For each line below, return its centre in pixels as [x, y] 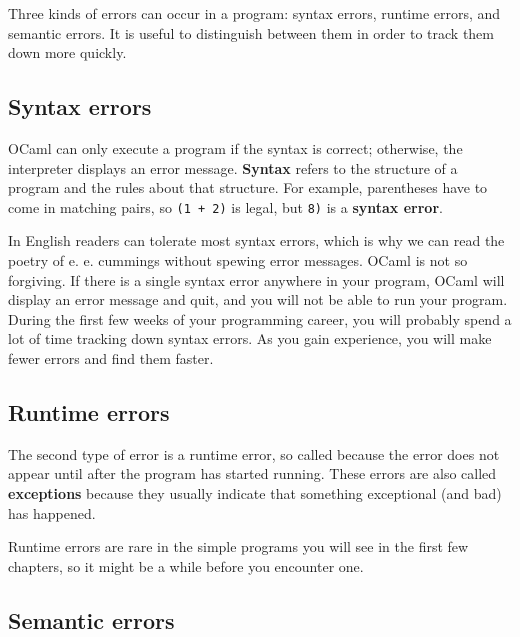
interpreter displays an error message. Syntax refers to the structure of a [233, 167]
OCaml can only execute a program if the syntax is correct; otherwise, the [235, 147]
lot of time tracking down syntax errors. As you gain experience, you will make [250, 338]
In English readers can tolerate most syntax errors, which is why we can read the [256, 240]
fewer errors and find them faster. [111, 357]
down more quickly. [67, 52]
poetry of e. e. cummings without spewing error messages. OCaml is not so [238, 260]
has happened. [52, 512]
